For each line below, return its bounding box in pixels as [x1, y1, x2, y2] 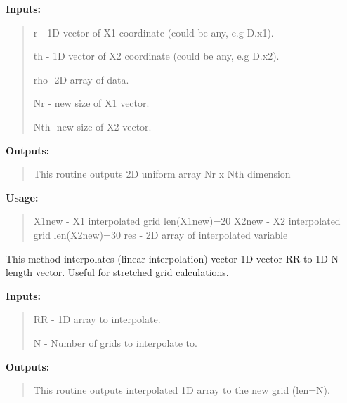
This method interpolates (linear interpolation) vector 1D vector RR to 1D [6, 251, 328, 265]
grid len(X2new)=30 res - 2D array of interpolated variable [33, 227, 288, 242]
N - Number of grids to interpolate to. [33, 335, 197, 350]
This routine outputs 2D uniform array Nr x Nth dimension [33, 166, 291, 181]
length [6, 265, 33, 279]
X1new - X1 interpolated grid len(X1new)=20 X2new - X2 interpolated [33, 213, 341, 228]
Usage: [6, 190, 39, 204]
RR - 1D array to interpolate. [33, 312, 161, 326]
